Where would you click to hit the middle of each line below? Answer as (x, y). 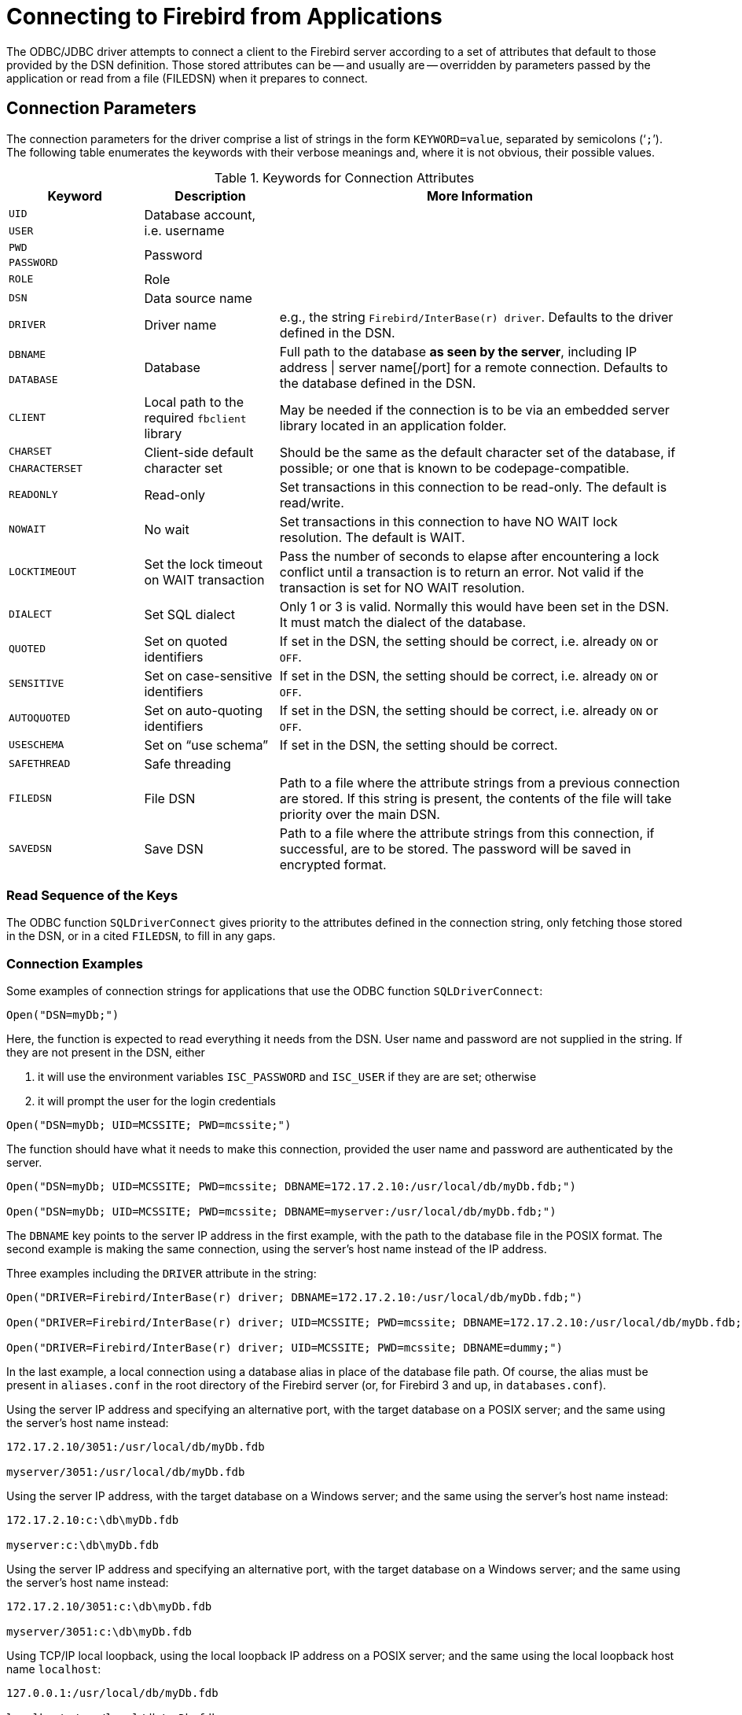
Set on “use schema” (206, 745)
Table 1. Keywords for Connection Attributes (344, 177)
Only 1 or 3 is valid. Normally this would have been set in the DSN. (474, 606)
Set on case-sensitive (208, 675)
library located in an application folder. (393, 425)
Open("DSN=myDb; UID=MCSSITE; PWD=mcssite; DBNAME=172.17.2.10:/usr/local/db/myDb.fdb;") (291, 1187)
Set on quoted (186, 641)
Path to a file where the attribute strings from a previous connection (479, 782)
